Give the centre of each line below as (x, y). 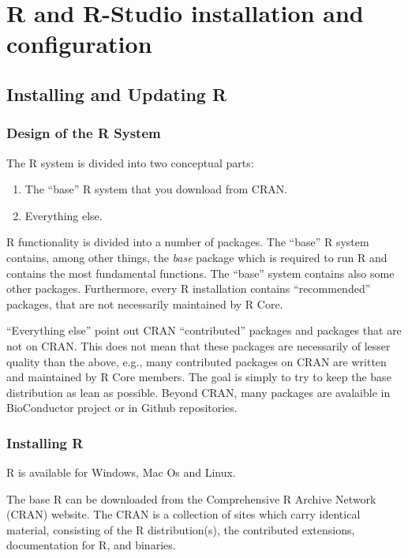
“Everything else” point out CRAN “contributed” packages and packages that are (204, 330)
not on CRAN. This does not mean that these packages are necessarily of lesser (198, 345)
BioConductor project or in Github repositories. (122, 408)
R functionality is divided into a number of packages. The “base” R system (188, 242)
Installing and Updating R (117, 94)
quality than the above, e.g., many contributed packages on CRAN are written (197, 361)
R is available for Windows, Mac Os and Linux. (121, 472)
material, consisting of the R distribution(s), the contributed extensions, (181, 529)
